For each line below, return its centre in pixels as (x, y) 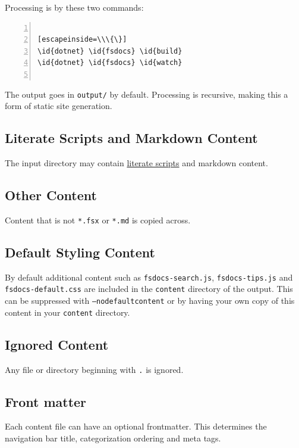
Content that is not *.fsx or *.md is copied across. (98, 220)
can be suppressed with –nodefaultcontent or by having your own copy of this (150, 300)
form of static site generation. (59, 106)
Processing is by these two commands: (74, 7)
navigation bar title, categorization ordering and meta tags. (113, 438)
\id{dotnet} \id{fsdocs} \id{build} (110, 51)
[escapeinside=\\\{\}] (82, 40)
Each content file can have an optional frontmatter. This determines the (136, 426)
